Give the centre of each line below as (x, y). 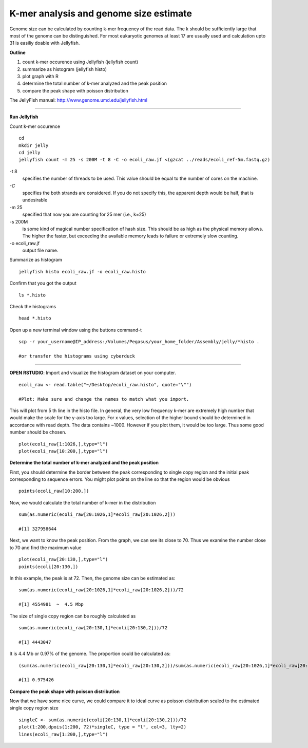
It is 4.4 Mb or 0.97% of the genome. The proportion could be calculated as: (90, 654)
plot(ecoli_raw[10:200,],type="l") (63, 451)
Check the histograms (33, 307)
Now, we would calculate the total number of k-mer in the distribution (83, 502)
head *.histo (35, 318)
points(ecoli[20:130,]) (49, 567)
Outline (17, 52)
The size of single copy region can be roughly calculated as (73, 616)
